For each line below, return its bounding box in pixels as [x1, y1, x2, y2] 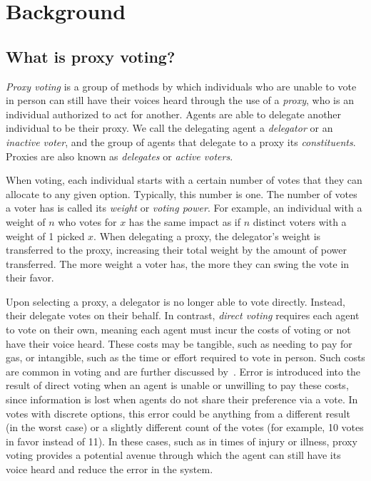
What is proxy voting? [6, 45, 176, 67]
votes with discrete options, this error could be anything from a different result [6, 405, 350, 420]
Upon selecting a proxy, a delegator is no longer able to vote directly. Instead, [6, 294, 345, 309]
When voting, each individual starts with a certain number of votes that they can [6, 172, 362, 187]
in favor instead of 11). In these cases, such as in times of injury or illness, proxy [6, 433, 357, 448]
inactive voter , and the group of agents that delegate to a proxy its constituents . [6, 134, 356, 149]
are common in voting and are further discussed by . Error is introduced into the [6, 363, 361, 378]
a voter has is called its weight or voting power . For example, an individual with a [6, 200, 362, 215]
